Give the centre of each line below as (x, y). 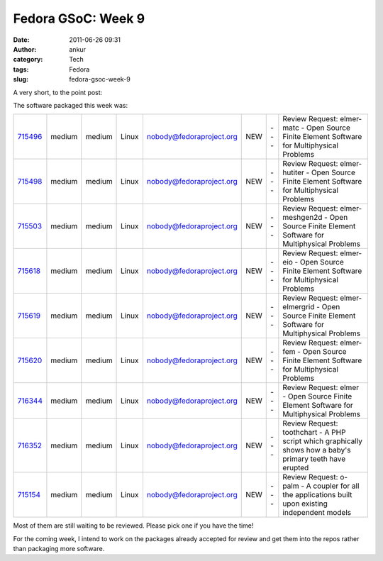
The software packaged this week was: (70, 105)
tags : (21, 69)
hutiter (294, 172)
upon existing (305, 504)
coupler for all (336, 486)
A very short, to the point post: (58, 92)
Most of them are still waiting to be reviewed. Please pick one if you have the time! (133, 526)
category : (28, 60)
